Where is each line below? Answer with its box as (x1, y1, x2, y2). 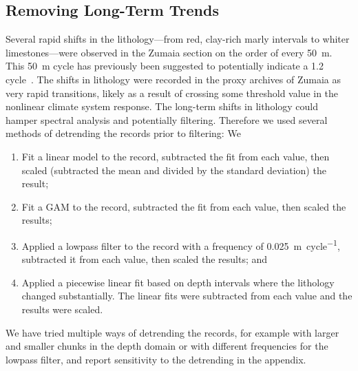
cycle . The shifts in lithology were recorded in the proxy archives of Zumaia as (6, 72, 341, 86)
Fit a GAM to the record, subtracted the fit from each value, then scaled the (21, 199, 346, 213)
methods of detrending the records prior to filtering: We (6, 126, 241, 140)
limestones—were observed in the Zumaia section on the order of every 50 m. (6, 45, 333, 59)
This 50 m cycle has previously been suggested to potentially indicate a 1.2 (6, 59, 324, 73)
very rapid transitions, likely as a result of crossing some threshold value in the (6, 85, 339, 100)
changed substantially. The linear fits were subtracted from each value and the (21, 288, 352, 303)
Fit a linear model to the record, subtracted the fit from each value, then (21, 149, 330, 163)
